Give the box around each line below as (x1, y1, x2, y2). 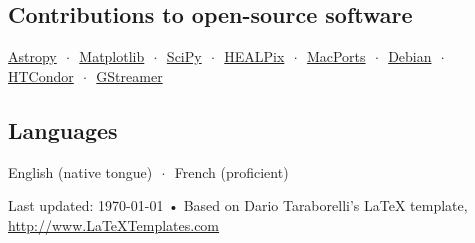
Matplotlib (79, 46, 145, 67)
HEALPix (224, 46, 285, 67)
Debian (388, 46, 432, 67)
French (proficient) (174, 161, 289, 182)
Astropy (8, 46, 57, 67)
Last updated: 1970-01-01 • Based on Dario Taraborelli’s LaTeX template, (8, 195, 468, 216)
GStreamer (96, 65, 163, 86)
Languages (8, 114, 118, 145)
